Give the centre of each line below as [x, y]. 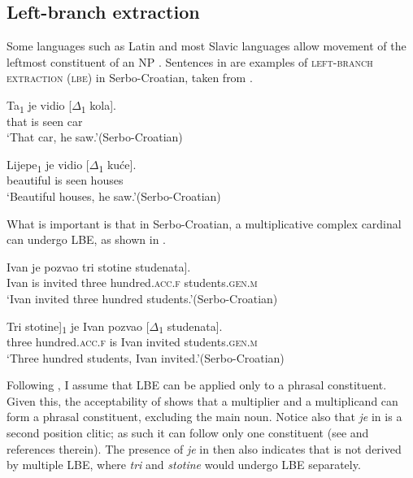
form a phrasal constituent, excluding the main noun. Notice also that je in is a [204, 417]
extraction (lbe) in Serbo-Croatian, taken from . [130, 78]
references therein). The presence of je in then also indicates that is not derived [204, 448]
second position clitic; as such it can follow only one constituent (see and [188, 433]
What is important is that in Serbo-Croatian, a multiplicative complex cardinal [204, 223]
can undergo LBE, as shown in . [86, 239]
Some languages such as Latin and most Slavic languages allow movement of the [206, 46]
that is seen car [45, 121]
